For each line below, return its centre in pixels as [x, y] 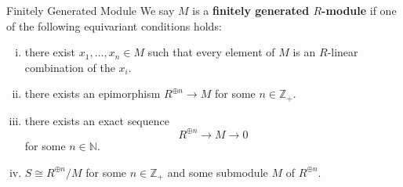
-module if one [359, 10]
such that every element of [211, 52]
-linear [343, 52]
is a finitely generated [251, 10]
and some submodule [218, 172]
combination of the [70, 67]
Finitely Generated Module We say [91, 10]
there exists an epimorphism [93, 93]
